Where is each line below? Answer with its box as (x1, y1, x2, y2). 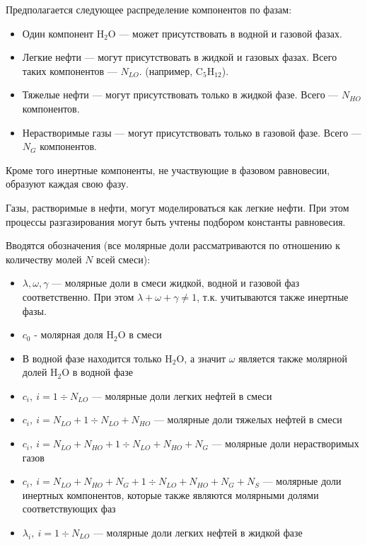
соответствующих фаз (22, 501, 116, 516)
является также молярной (238, 350, 347, 365)
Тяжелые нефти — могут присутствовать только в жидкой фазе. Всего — (22, 87, 339, 102)
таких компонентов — (22, 63, 117, 78)
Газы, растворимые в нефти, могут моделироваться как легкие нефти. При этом (6, 200, 349, 214)
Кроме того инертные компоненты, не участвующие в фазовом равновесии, (6, 162, 330, 177)
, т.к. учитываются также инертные (197, 289, 349, 304)
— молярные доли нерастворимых (211, 436, 359, 451)
